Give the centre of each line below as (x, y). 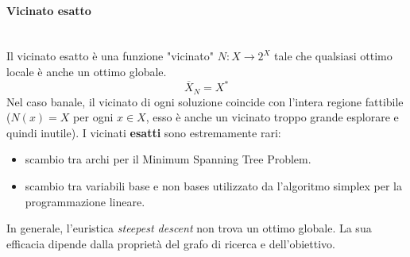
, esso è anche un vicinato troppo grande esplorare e (272, 117)
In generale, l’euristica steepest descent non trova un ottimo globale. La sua (189, 228)
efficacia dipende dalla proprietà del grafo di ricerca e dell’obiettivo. (171, 243)
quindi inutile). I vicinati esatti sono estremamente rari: (144, 132)
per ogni (93, 117)
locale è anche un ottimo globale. (87, 71)
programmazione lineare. (85, 201)
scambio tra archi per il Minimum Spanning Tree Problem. (168, 159)
